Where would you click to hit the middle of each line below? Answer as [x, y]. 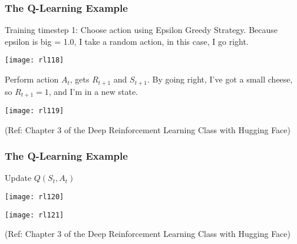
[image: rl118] [34, 60]
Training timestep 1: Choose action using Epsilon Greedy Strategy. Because [141, 30]
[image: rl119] [34, 111]
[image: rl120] [34, 197]
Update [18, 178]
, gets [80, 79]
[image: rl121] [34, 215]
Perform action [32, 79]
